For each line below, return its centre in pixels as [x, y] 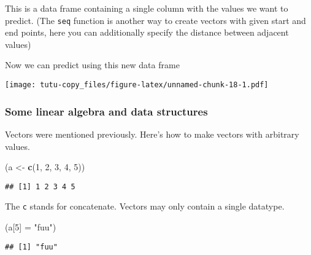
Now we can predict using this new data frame [92, 65]
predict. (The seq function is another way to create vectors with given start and [155, 20]
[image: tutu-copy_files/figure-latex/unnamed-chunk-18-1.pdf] [137, 85]
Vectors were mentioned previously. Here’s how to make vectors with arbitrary [152, 134]
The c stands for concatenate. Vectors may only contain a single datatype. [145, 206]
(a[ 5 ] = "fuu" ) [31, 227]
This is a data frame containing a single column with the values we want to [147, 8]
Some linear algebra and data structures [106, 111]
